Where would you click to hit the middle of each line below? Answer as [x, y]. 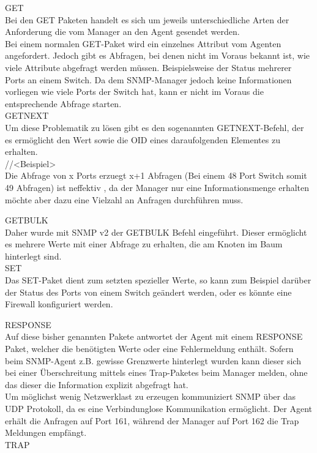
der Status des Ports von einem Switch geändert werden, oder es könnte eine [148, 292]
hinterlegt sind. [33, 256]
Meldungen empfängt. [46, 432]
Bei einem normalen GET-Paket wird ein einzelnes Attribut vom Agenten [143, 43]
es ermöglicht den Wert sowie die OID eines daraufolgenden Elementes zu [143, 139]
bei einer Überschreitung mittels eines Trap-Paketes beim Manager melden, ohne [156, 373]
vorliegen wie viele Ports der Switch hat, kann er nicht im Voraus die [134, 92]
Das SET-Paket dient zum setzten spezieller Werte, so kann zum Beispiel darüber [158, 280]
